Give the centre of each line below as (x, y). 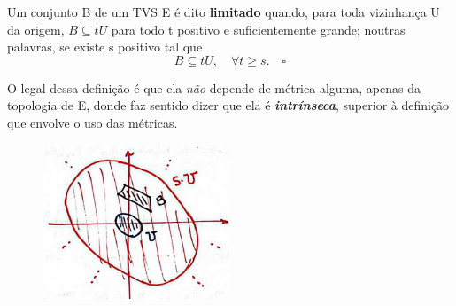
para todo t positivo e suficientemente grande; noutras (258, 29)
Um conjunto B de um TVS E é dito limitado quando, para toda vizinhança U (224, 12)
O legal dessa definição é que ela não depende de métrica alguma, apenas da (214, 87)
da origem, (36, 29)
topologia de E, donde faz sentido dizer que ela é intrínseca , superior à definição (228, 105)
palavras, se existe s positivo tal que (105, 47)
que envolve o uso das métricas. (93, 122)
